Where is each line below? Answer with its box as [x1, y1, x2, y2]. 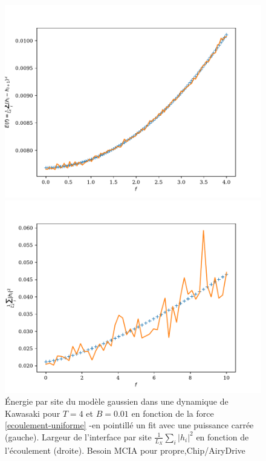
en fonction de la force [131, 406, 214, 419]
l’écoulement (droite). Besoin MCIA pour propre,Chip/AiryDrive [5, 444, 245, 457]
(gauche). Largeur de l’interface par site [5, 430, 152, 443]
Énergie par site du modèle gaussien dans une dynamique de [5, 395, 229, 408]
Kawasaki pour [5, 406, 60, 419]
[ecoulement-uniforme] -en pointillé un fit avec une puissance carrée [5, 419, 254, 431]
